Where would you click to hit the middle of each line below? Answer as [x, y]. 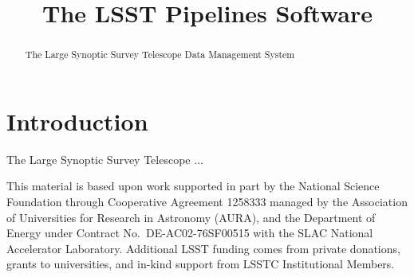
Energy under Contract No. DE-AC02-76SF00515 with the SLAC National [190, 233]
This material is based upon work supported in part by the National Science [193, 186]
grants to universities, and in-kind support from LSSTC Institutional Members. [201, 264]
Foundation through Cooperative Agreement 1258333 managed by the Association [207, 201]
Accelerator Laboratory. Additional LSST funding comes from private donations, [203, 248]
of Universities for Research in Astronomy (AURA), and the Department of [191, 217]
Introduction [77, 121]
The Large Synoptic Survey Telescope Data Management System [160, 55]
